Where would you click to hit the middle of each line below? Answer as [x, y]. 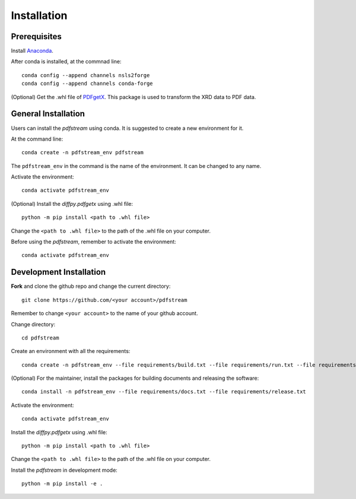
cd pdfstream [40, 338]
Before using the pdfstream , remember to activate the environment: [93, 242]
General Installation [48, 114]
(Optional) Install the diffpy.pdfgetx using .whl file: [72, 204]
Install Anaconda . [32, 51]
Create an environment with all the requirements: [71, 351]
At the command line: [37, 139]
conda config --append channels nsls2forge [86, 75]
